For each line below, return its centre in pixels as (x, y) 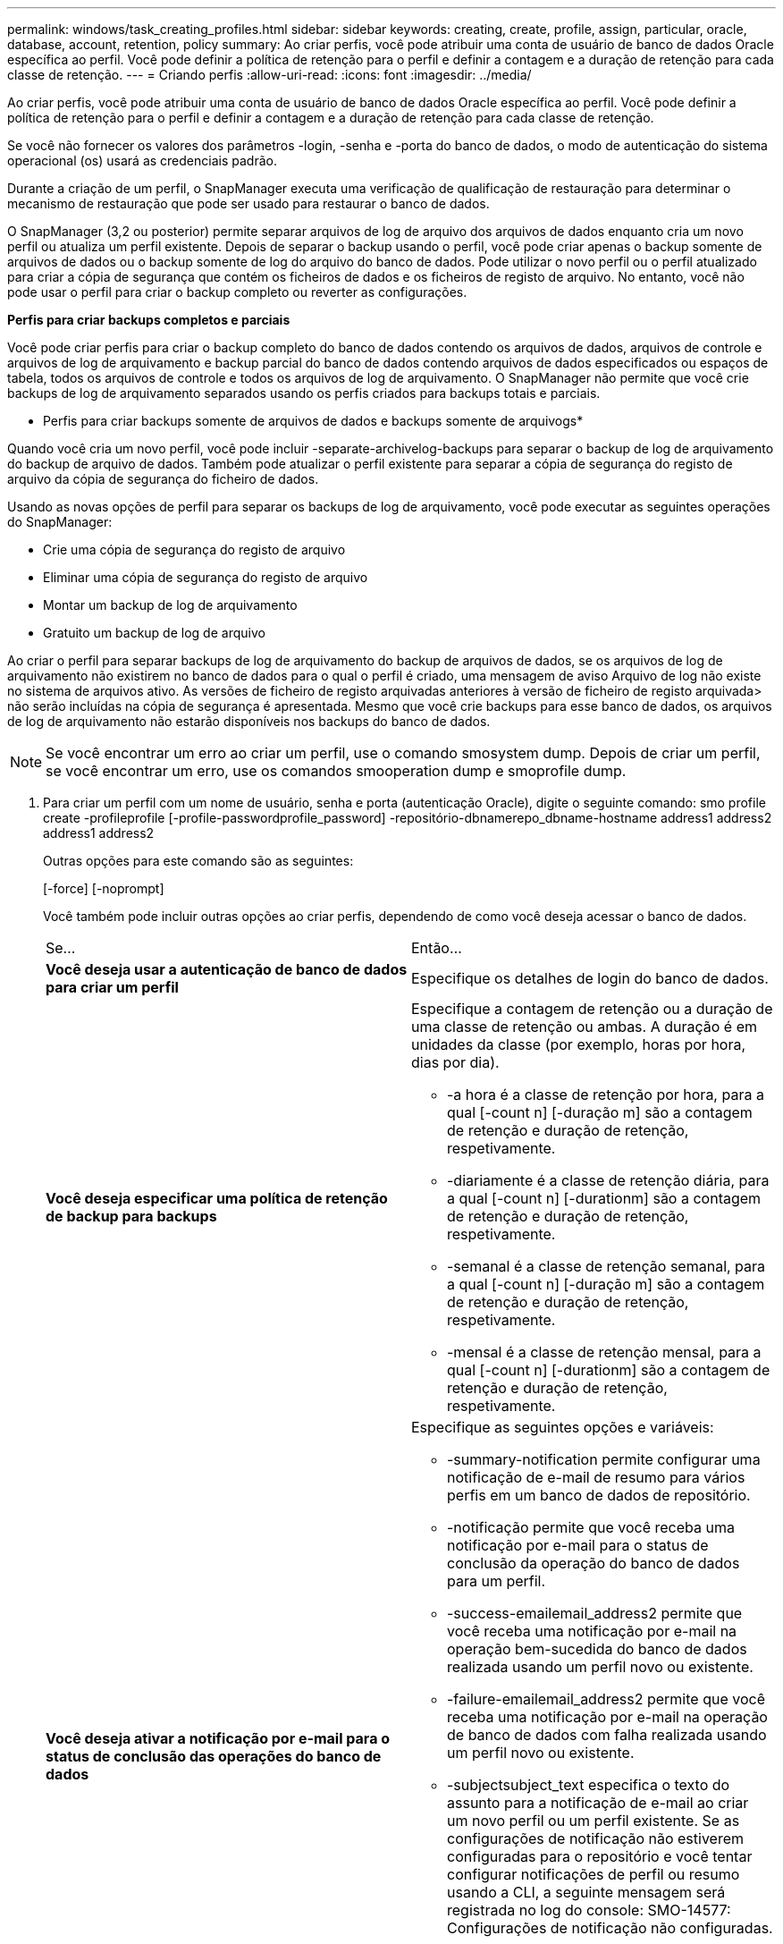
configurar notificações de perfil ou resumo (594, 1874)
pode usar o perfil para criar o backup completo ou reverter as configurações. (237, 292)
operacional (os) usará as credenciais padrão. (142, 161)
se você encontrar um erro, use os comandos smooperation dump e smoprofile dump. (336, 771)
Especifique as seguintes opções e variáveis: (563, 1427)
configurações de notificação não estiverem (596, 1838)
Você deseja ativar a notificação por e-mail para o (218, 1738)
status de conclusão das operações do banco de (214, 1756)
